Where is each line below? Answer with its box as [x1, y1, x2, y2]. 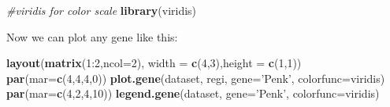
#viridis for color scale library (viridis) [6, 2, 197, 18]
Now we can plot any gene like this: [6, 28, 178, 45]
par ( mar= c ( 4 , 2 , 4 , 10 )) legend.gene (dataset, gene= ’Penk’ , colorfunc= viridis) [6, 85, 380, 102]
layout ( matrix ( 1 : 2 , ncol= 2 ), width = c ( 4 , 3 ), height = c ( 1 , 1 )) [6, 55, 302, 71]
